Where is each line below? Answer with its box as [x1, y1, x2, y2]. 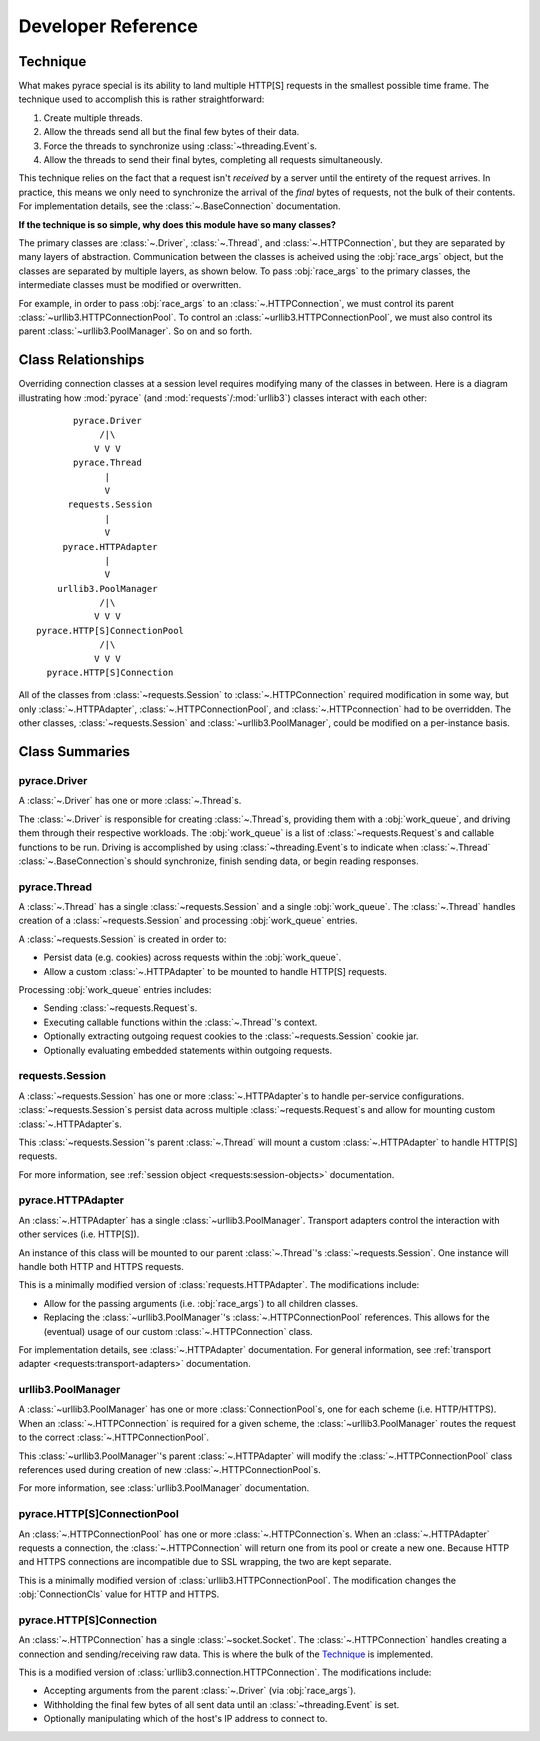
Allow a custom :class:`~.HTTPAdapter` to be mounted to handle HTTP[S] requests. [43, 965, 387, 977]
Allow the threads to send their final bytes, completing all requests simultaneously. [43, 154, 384, 166]
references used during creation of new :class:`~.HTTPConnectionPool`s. [18, 1464, 322, 1476]
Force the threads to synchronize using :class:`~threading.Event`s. [43, 140, 318, 152]
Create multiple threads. [43, 111, 144, 124]
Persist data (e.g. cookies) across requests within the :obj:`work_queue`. [43, 951, 342, 964]
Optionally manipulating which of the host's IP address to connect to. [43, 1713, 328, 1725]
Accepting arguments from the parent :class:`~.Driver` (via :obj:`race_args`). [43, 1685, 357, 1697]
